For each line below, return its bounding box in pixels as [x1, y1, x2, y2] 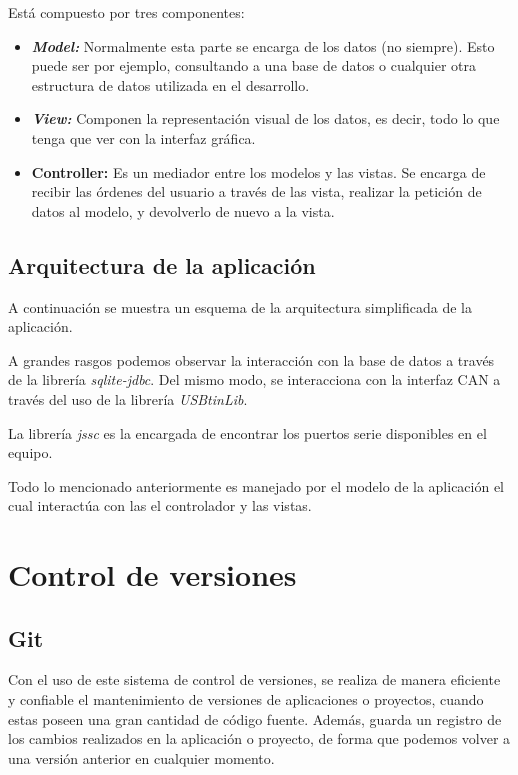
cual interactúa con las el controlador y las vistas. [8, 495, 312, 516]
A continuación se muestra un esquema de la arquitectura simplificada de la [8, 296, 472, 317]
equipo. [8, 442, 53, 463]
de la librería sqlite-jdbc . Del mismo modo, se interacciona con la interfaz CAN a [8, 369, 501, 390]
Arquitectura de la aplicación [8, 249, 316, 280]
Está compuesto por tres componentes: [8, 2, 245, 22]
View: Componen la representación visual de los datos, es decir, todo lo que [31, 108, 500, 129]
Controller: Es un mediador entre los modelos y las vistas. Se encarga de [31, 161, 486, 182]
